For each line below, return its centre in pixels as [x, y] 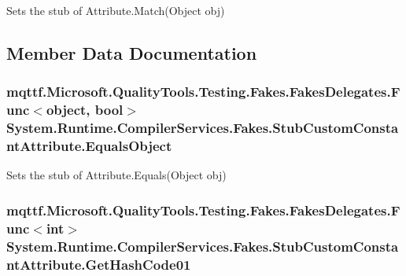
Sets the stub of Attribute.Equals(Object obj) [116, 175]
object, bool [85, 110]
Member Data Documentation [132, 52]
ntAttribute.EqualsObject [89, 146]
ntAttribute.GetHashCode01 [99, 264]
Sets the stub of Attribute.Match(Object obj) [116, 10]
